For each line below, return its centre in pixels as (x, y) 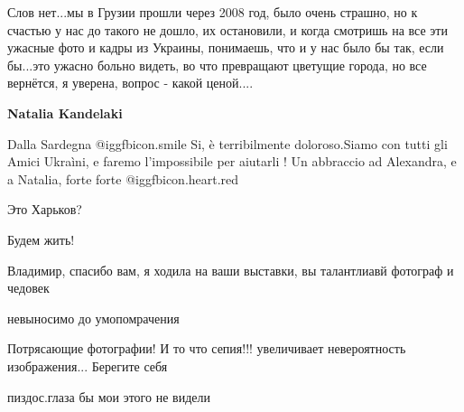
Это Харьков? (45, 209)
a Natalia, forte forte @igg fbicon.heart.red (123, 178)
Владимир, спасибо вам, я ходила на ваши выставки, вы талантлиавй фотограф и (231, 270)
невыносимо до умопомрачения (93, 318)
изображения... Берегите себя (88, 365)
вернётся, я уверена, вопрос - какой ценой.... (130, 83)
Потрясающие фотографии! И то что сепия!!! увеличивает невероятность (207, 348)
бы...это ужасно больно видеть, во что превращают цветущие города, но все (217, 65)
